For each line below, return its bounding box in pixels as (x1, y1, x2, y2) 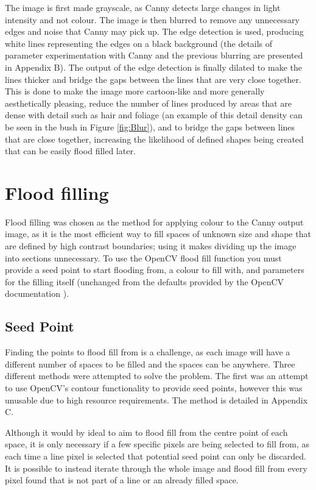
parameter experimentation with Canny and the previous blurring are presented (5, 49, 303, 62)
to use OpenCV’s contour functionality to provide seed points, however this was (5, 381, 303, 394)
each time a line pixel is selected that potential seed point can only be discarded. (5, 449, 306, 462)
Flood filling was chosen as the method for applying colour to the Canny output (5, 215, 304, 228)
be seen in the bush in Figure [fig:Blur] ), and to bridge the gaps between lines (5, 120, 295, 133)
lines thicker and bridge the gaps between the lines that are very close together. (5, 73, 301, 85)
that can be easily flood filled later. (5, 144, 136, 157)
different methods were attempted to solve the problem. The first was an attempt (5, 369, 309, 382)
